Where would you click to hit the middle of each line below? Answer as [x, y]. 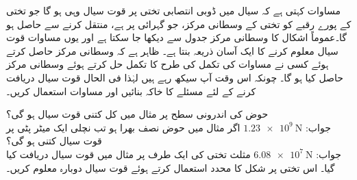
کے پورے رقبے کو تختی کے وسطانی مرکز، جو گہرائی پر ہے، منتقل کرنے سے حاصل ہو [179, 24]
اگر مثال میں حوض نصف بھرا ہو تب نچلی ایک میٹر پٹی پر [123, 127]
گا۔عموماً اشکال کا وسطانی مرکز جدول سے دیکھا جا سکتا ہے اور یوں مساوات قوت [176, 37]
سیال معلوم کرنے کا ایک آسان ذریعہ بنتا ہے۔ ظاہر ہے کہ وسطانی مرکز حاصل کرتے [172, 50]
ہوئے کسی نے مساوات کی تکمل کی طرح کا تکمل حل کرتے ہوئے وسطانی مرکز [168, 64]
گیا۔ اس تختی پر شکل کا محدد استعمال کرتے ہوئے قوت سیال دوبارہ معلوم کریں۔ [171, 167]
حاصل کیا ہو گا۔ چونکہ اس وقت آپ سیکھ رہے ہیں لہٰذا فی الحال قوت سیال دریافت [175, 77]
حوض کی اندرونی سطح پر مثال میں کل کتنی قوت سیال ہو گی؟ [137, 114]
